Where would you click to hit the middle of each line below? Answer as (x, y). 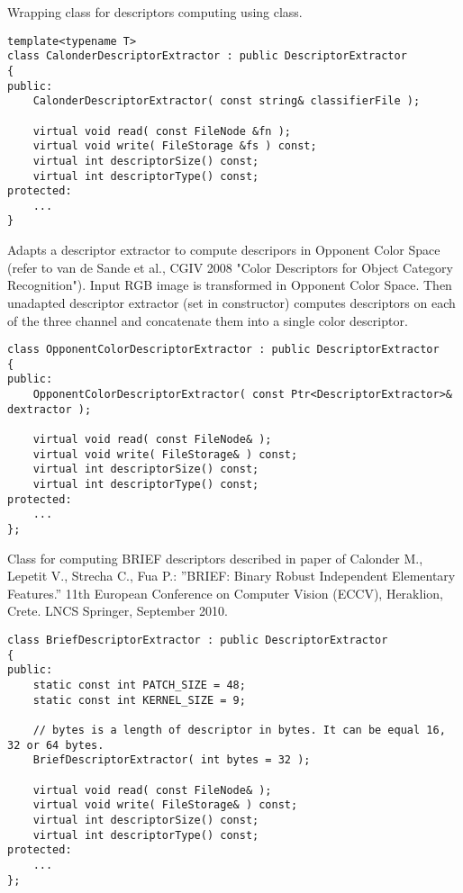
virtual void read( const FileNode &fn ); (162, 131)
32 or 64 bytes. (56, 745)
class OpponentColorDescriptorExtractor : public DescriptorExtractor (223, 350)
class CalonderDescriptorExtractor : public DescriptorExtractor (207, 56)
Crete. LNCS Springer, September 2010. (118, 611)
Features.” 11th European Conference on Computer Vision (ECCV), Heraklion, (225, 593)
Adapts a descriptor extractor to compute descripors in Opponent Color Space (224, 250)
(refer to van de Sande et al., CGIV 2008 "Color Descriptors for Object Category (230, 267)
